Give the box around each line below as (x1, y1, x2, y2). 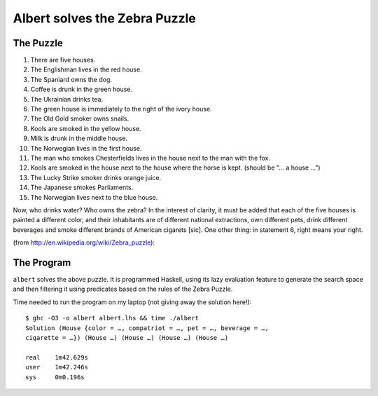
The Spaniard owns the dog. (30, 75, 112, 83)
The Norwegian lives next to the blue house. (30, 193, 158, 201)
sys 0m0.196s (25, 373, 85, 381)
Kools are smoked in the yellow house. (30, 124, 141, 132)
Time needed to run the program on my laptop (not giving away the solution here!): (13, 298, 252, 306)
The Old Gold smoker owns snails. (30, 114, 129, 123)
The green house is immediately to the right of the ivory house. (30, 105, 213, 114)
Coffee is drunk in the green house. (30, 85, 133, 94)
